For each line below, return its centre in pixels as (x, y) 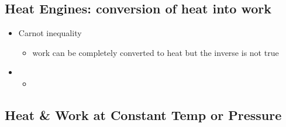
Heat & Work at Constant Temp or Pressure (143, 114)
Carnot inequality (50, 33)
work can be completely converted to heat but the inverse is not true (156, 52)
